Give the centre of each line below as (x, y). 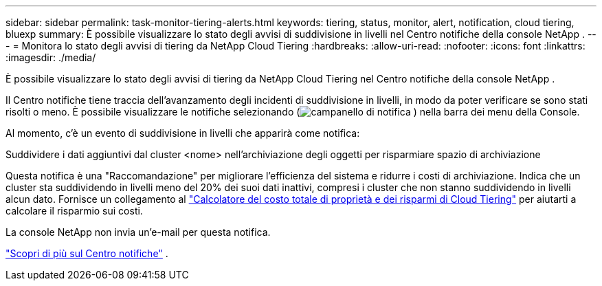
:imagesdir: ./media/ (51, 57)
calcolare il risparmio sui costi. (74, 211)
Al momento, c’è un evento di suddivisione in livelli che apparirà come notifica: (183, 133)
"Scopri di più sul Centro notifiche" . (87, 253)
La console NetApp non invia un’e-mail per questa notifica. (138, 232)
